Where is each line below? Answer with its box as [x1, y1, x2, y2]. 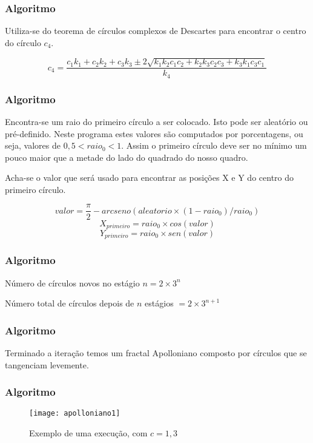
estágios [145, 297, 174, 309]
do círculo [5, 36, 41, 49]
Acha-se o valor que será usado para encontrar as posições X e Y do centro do [5, 171, 294, 184]
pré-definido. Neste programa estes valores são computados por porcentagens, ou [5, 127, 303, 140]
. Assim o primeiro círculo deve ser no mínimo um [121, 139, 307, 152]
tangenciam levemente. [5, 358, 89, 371]
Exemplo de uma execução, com [29, 427, 148, 439]
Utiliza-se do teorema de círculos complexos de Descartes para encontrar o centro [5, 24, 306, 37]
